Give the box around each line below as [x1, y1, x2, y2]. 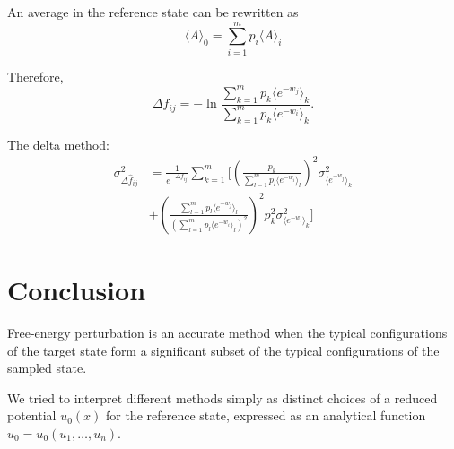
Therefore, [7, 66, 64, 85]
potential [7, 406, 57, 425]
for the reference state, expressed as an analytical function [105, 406, 426, 425]
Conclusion [7, 271, 146, 307]
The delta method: [7, 134, 109, 153]
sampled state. [7, 358, 87, 377]
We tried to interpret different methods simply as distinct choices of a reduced [7, 388, 438, 407]
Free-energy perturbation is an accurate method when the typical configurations [7, 323, 448, 341]
